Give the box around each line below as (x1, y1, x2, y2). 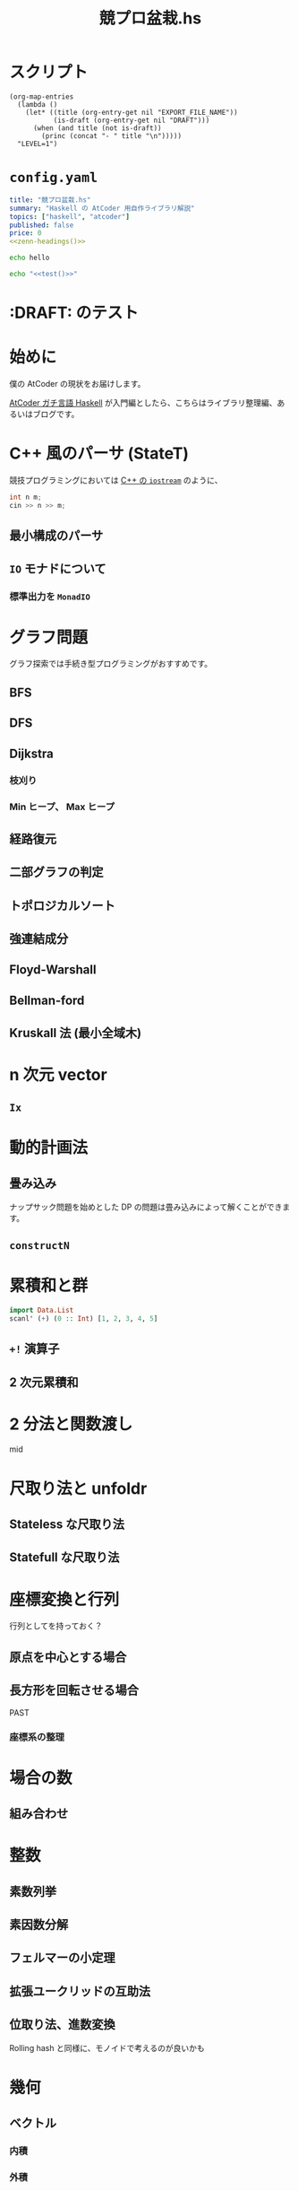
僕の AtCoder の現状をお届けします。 (9, 379, 146, 388)
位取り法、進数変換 (9, 2017, 115, 2032)
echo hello (9, 253, 50, 263)
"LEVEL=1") (17, 139, 58, 148)
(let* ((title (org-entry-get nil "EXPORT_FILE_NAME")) (25, 108, 239, 117)
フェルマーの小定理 (9, 1951, 115, 1966)
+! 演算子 (9, 1341, 60, 1357)
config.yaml (9, 170, 98, 187)
